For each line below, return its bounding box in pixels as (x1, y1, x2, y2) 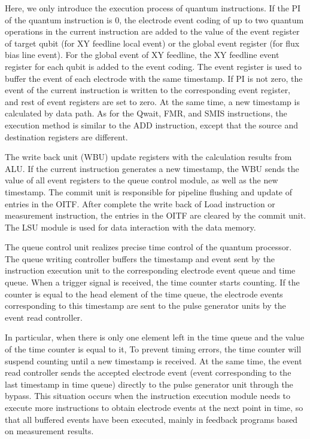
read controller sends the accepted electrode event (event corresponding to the (5, 366, 291, 379)
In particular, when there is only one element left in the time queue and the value (5, 331, 305, 343)
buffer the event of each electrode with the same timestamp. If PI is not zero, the (5, 72, 303, 84)
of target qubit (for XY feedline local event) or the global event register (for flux (5, 36, 300, 49)
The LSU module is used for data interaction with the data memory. (5, 220, 256, 233)
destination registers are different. (5, 130, 128, 143)
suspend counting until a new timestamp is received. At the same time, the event (5, 354, 302, 367)
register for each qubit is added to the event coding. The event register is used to (5, 60, 302, 72)
